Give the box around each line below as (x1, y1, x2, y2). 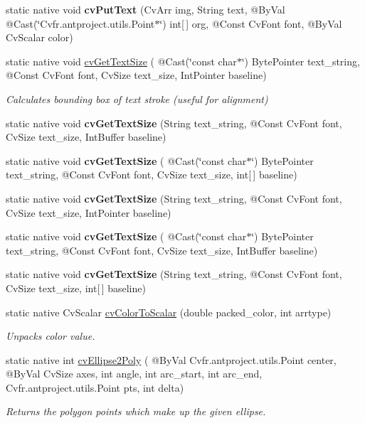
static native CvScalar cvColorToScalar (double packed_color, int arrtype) (6, 304, 332, 319)
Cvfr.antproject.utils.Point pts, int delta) (6, 380, 184, 395)
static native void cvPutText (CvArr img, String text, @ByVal (6, 2, 285, 16)
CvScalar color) (6, 30, 73, 45)
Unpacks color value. (6, 328, 95, 343)
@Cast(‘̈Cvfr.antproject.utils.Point (6, 16, 155, 31)
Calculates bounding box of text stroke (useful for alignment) (6, 91, 268, 106)
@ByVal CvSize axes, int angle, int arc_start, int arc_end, (6, 366, 263, 381)
